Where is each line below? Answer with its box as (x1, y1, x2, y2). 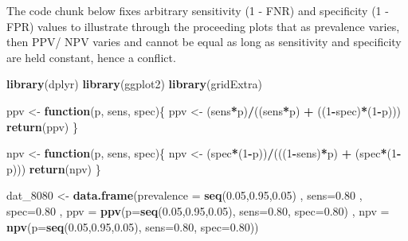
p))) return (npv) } (6, 160, 101, 177)
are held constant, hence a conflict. (6, 49, 176, 65)
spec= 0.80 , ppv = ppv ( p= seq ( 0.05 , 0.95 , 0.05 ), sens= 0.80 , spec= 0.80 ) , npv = (6, 202, 390, 219)
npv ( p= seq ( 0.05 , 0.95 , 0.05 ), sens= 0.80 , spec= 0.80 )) (6, 218, 259, 235)
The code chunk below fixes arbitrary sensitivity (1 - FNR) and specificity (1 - (6, 2, 389, 18)
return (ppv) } (6, 118, 78, 134)
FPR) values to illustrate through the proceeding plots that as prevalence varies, (6, 17, 400, 34)
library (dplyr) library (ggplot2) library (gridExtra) (6, 76, 262, 92)
